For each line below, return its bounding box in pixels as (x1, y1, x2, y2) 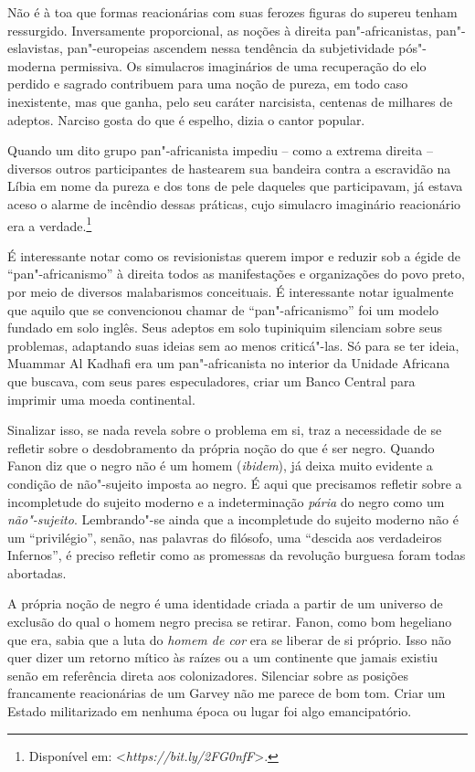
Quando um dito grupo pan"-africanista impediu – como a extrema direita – (7, 141, 433, 160)
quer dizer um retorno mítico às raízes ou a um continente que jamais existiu (7, 648, 438, 667)
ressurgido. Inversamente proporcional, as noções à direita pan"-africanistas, (7, 20, 432, 39)
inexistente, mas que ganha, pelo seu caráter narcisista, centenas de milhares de (7, 91, 453, 111)
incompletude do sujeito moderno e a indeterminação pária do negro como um (7, 492, 445, 511)
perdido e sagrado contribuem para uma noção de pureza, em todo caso (7, 74, 408, 93)
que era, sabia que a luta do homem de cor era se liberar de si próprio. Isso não (7, 629, 451, 649)
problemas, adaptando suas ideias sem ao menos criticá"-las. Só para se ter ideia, (7, 335, 459, 354)
